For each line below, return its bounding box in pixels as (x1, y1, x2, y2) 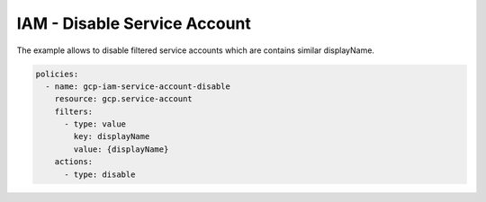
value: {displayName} (73, 144, 169, 154)
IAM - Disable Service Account (16, 13, 252, 33)
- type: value (64, 119, 126, 129)
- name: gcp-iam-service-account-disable (45, 81, 231, 92)
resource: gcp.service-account (54, 94, 193, 104)
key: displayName (73, 131, 150, 142)
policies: (35, 68, 79, 79)
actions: (54, 157, 94, 167)
